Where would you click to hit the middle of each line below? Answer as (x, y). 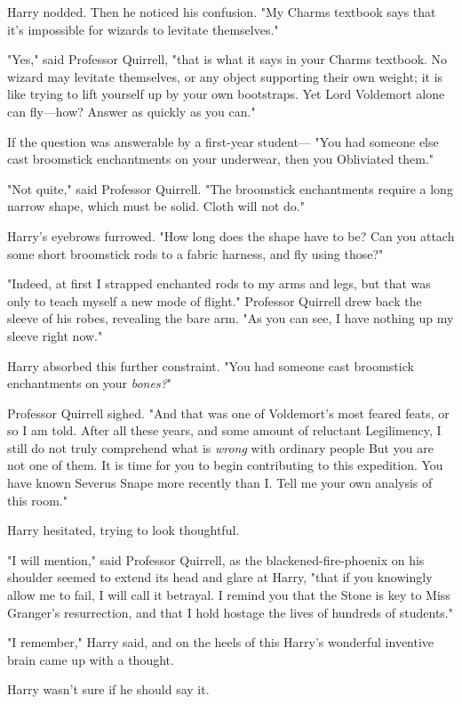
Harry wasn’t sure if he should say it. (108, 689)
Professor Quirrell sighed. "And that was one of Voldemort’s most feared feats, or (228, 413)
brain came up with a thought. (91, 659)
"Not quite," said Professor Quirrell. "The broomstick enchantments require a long (230, 188)
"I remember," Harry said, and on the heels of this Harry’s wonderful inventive (221, 642)
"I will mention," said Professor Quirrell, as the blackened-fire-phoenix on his (216, 559)
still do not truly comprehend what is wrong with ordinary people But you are (220, 447)
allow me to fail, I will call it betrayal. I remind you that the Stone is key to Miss (229, 595)
